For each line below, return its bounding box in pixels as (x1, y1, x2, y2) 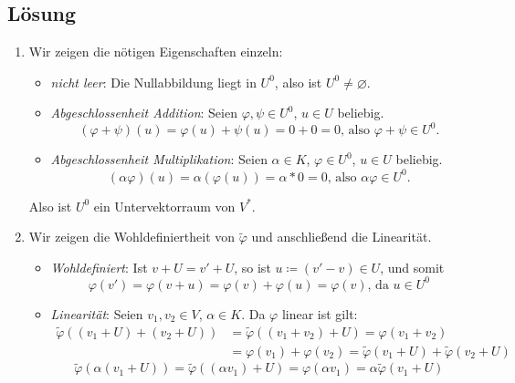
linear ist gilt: (281, 304, 358, 323)
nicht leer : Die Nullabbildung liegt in (50, 72, 257, 91)
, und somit (380, 257, 445, 276)
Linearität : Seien (50, 304, 143, 323)
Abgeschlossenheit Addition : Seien (50, 103, 237, 122)
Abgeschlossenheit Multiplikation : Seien (50, 150, 268, 169)
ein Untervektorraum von (93, 196, 236, 215)
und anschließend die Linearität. (251, 227, 432, 246)
